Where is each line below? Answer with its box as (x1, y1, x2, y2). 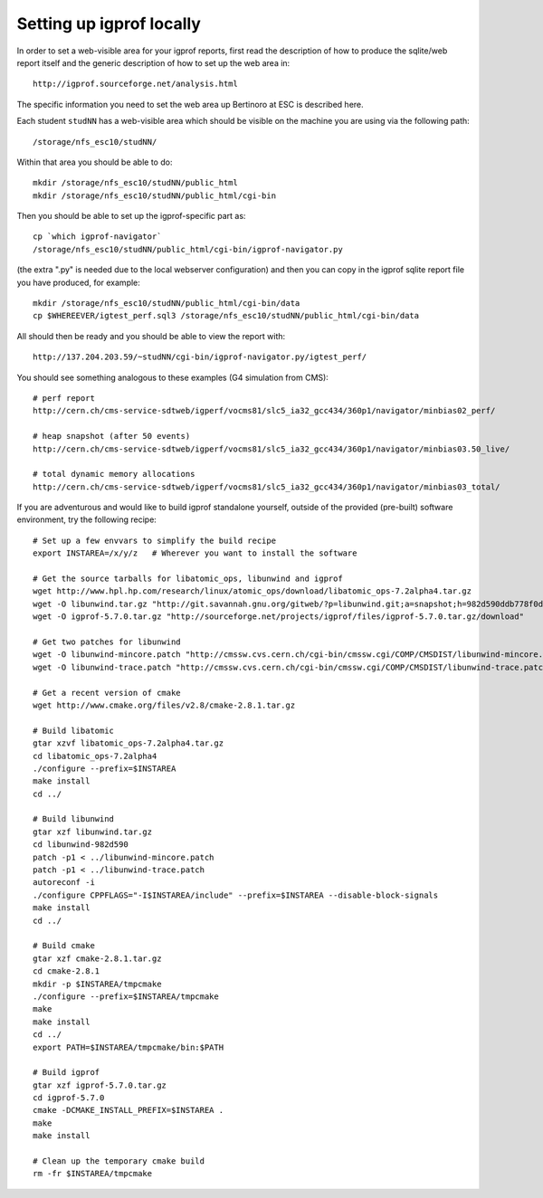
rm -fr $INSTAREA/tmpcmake (33, 1168, 153, 1179)
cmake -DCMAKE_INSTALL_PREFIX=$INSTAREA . (33, 1105, 224, 1116)
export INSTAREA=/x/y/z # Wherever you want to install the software (33, 548, 357, 558)
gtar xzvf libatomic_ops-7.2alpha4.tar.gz (33, 738, 224, 748)
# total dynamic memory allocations (33, 469, 195, 480)
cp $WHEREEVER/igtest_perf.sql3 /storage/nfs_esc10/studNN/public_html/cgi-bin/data (33, 310, 420, 321)
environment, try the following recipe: (16, 514, 157, 525)
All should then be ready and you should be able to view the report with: (16, 330, 286, 341)
